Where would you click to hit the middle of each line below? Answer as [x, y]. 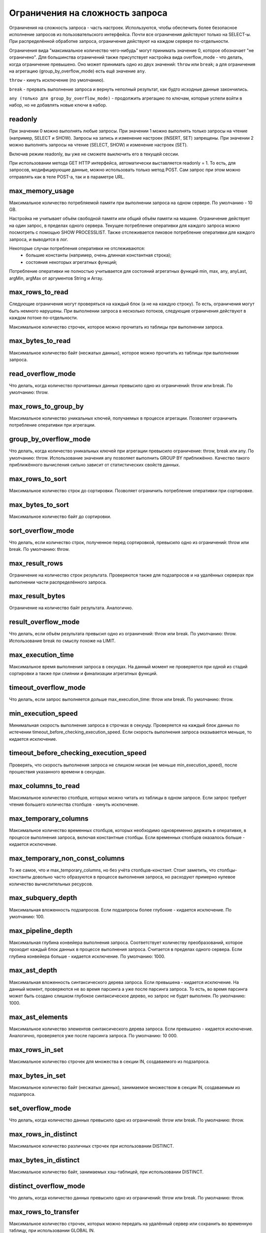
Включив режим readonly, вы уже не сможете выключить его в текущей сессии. [94, 154]
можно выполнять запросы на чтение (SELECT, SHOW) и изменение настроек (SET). [99, 145]
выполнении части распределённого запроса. [58, 582]
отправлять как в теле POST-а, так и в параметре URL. [67, 177]
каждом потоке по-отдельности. [44, 318]
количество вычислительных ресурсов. [51, 884]
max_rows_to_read [39, 292]
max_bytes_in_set [37, 1075]
